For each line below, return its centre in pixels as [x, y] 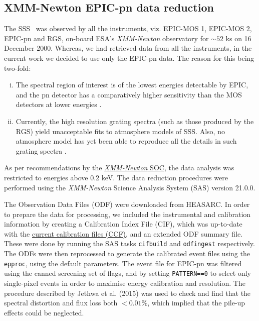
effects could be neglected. [44, 312]
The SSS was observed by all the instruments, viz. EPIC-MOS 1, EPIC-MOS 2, [128, 28]
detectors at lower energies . [59, 104]
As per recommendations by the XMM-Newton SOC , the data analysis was [119, 168]
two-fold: [18, 68]
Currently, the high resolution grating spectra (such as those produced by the [135, 121]
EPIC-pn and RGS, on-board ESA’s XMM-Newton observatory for [106, 38]
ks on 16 [238, 38]
